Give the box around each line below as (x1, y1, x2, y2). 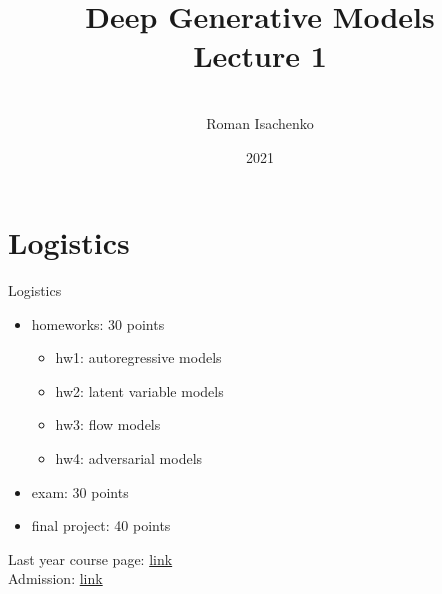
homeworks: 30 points (31, 313, 165, 334)
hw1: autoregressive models (55, 347, 222, 368)
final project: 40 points (31, 515, 171, 536)
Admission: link (8, 568, 103, 589)
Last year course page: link (8, 548, 173, 569)
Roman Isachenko (206, 112, 314, 133)
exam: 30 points (31, 481, 129, 502)
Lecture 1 (193, 35, 327, 76)
